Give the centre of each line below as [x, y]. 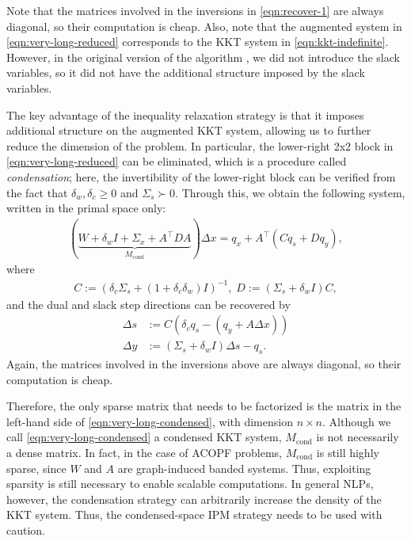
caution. [26, 530]
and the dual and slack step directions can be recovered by [148, 304]
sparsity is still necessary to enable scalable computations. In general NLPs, [190, 484]
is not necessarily [358, 437]
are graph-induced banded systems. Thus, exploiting [244, 468]
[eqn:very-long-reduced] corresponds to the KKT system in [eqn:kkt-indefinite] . [198, 42]
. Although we [357, 421]
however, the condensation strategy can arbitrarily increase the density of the [194, 499]
